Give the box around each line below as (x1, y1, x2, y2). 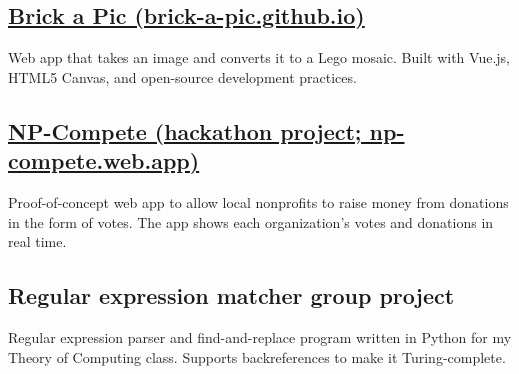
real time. (8, 231, 67, 252)
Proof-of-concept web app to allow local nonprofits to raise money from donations (8, 191, 509, 212)
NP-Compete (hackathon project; (8, 115, 362, 146)
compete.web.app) (8, 145, 200, 176)
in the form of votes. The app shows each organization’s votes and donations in (8, 211, 494, 232)
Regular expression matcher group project (8, 280, 455, 311)
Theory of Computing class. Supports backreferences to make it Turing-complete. (8, 346, 506, 367)
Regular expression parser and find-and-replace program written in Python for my (8, 326, 512, 347)
